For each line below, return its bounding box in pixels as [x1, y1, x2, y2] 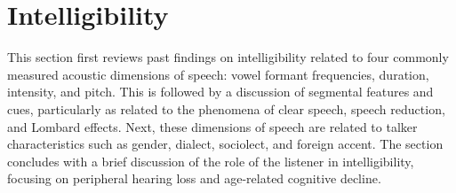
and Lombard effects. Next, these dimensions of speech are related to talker [7, 117, 418, 135]
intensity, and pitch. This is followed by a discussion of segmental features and [7, 82, 434, 101]
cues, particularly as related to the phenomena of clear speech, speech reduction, [7, 99, 445, 118]
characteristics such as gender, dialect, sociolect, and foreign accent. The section [7, 135, 444, 153]
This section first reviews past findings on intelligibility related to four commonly [7, 48, 449, 66]
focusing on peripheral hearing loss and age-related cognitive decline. [7, 169, 381, 188]
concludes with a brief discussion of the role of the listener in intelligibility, [7, 151, 414, 170]
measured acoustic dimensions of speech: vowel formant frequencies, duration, [7, 65, 429, 83]
